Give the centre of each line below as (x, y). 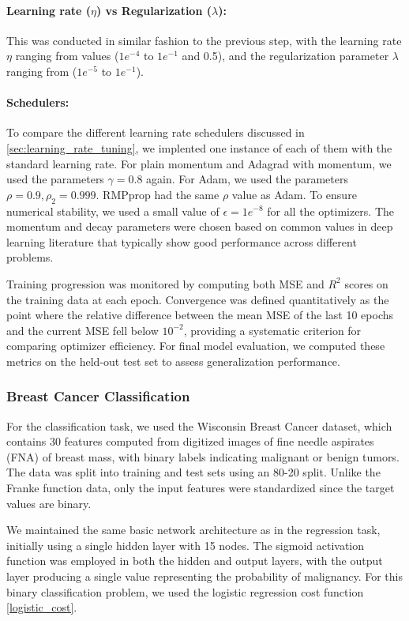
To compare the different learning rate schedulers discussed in (156, 132)
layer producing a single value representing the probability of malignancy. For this (204, 576)
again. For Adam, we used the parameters (247, 179)
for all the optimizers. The (331, 211)
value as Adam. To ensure (294, 194)
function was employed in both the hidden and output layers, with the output (195, 561)
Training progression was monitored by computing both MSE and (165, 283)
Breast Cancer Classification (98, 396)
